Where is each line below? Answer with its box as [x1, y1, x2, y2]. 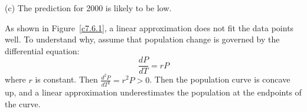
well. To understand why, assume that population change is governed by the [5, 33, 280, 45]
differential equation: [5, 44, 80, 57]
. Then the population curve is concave [149, 73, 290, 85]
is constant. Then [35, 73, 98, 85]
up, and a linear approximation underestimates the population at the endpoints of [5, 86, 302, 98]
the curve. [5, 97, 41, 110]
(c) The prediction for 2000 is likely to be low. [5, 2, 172, 14]
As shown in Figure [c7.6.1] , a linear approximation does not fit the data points [5, 21, 294, 34]
